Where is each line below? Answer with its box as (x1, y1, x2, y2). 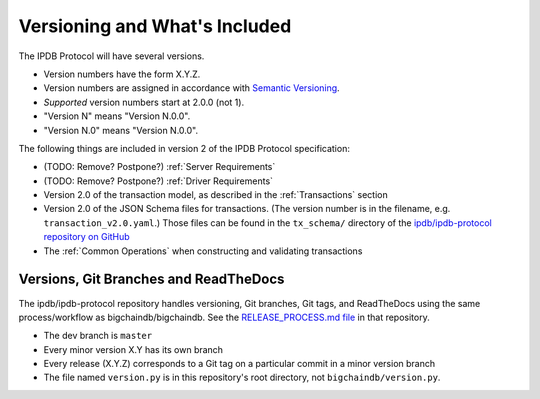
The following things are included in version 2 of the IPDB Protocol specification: (18, 142, 350, 154)
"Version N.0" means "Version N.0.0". (43, 124, 199, 136)
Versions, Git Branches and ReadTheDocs (18, 271, 285, 288)
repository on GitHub (43, 231, 130, 243)
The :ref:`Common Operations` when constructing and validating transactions (43, 245, 363, 257)
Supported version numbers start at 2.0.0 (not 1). (43, 96, 245, 108)
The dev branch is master (43, 330, 153, 342)
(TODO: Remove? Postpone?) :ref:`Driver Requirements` (43, 175, 274, 187)
